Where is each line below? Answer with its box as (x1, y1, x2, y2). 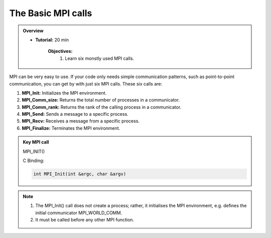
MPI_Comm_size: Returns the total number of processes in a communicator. (22, 97, 180, 103)
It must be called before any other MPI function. (35, 217, 134, 223)
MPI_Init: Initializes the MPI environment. (22, 90, 107, 96)
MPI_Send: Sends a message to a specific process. (22, 111, 129, 117)
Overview (23, 28, 44, 34)
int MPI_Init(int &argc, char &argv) (33, 171, 126, 177)
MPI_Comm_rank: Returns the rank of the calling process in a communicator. (22, 104, 182, 110)
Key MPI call (23, 139, 49, 145)
